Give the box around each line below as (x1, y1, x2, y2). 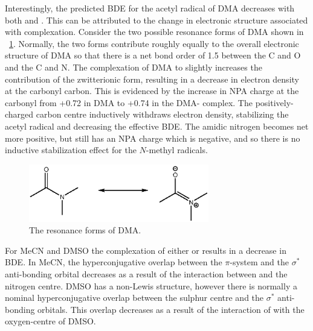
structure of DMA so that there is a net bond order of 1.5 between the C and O (5, 49, 301, 61)
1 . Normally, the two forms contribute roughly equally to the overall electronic (9, 37, 299, 49)
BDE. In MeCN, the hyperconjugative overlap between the (5, 256, 222, 268)
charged (5, 108, 34, 121)
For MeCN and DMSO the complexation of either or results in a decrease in (5, 244, 286, 256)
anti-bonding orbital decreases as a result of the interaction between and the (5, 267, 288, 280)
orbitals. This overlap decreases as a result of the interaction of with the (37, 303, 305, 315)
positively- (255, 96, 294, 109)
